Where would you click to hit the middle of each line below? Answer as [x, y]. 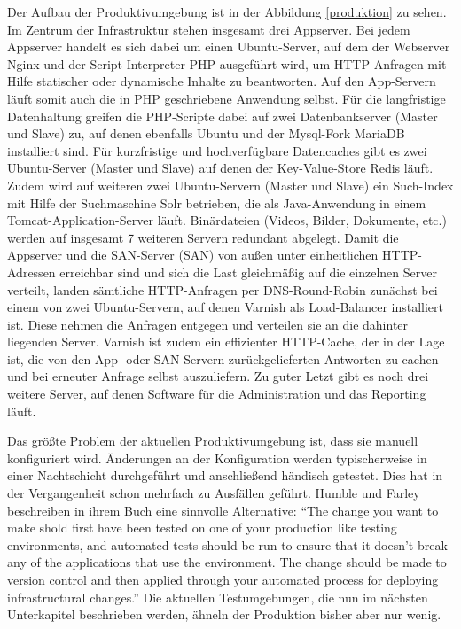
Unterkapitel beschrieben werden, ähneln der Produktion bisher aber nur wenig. [224, 614]
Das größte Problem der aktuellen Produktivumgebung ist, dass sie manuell [213, 441]
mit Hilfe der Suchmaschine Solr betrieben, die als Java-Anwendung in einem [217, 202]
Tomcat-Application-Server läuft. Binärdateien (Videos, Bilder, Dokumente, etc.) [227, 220]
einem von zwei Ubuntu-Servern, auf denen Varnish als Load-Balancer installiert [226, 307]
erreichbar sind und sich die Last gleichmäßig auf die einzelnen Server [248, 272]
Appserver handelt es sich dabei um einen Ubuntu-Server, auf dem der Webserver [229, 47]
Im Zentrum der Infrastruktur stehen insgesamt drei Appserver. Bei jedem [209, 29]
